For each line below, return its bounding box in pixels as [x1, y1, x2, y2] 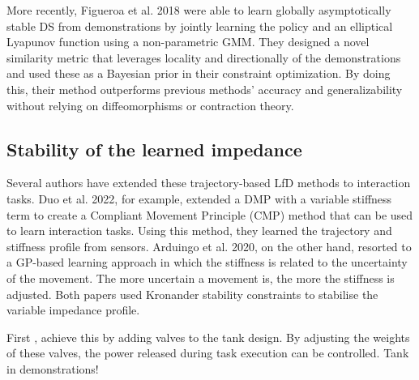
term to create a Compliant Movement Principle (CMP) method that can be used [6, 206, 413, 223]
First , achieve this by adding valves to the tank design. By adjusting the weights [6, 328, 410, 345]
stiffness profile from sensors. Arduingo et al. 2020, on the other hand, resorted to [6, 237, 412, 254]
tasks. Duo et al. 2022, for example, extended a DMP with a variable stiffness [6, 190, 392, 207]
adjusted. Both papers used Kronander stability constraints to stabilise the [6, 285, 378, 302]
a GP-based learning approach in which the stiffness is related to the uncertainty [6, 254, 408, 271]
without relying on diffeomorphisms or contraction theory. [6, 96, 294, 113]
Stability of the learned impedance [6, 136, 302, 161]
